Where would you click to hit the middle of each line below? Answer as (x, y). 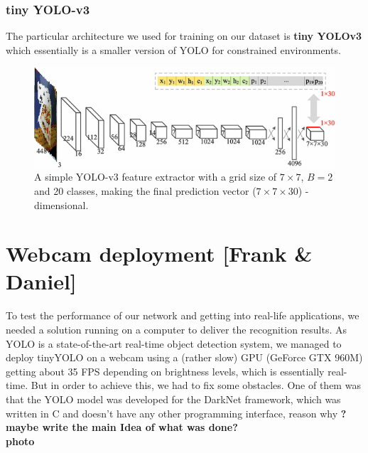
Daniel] (41, 281)
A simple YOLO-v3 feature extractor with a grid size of (156, 177)
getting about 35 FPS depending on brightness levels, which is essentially (165, 371)
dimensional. (61, 204)
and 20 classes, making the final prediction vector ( (145, 190)
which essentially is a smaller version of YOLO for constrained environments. (173, 49)
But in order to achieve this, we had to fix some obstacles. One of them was (196, 385)
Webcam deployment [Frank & (159, 254)
